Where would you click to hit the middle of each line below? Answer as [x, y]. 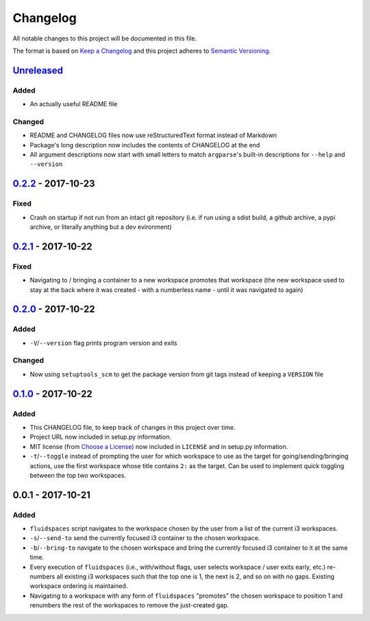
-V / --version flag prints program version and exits [103, 343]
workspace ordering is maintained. [79, 586]
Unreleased [38, 70]
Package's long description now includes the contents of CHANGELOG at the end [145, 145]
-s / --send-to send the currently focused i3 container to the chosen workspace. [145, 538]
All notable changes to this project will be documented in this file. [105, 38]
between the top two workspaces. [78, 475]
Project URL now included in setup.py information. [100, 437]
